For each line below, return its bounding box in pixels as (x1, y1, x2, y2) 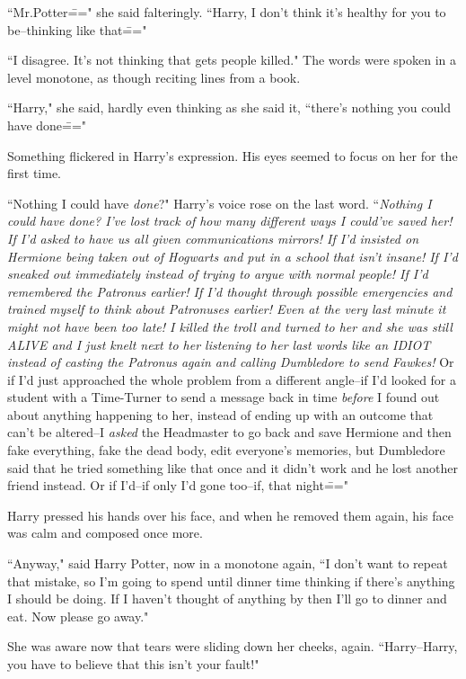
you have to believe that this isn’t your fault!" (7, 655, 259, 673)
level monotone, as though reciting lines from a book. (7, 67, 301, 86)
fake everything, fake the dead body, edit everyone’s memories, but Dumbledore (7, 441, 445, 460)
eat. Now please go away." (7, 606, 149, 625)
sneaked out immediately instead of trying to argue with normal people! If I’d (7, 264, 428, 283)
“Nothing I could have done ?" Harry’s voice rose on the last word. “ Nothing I (7, 193, 432, 212)
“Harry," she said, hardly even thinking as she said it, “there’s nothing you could (7, 98, 451, 117)
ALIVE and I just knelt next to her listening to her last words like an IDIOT (7, 335, 431, 353)
